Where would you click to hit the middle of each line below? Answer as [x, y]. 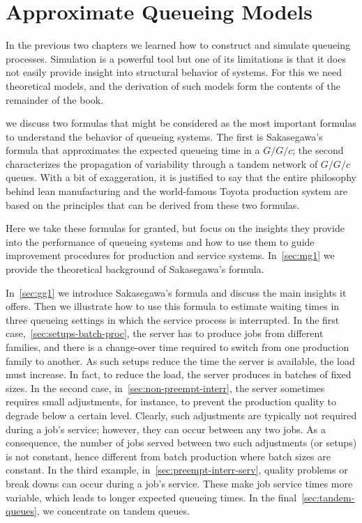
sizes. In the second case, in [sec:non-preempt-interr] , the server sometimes [165, 388]
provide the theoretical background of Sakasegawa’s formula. [135, 269]
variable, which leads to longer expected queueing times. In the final [151, 497]
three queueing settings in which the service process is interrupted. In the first [173, 319]
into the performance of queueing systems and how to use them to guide [160, 241]
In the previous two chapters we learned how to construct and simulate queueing [178, 45]
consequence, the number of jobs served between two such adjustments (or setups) [181, 443]
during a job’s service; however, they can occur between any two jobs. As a [166, 429]
